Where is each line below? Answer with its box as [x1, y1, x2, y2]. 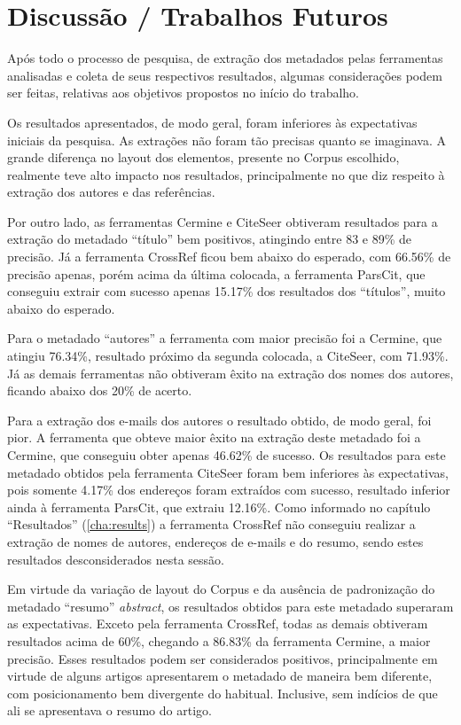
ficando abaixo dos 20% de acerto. [7, 381, 192, 400]
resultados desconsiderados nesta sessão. [7, 550, 224, 568]
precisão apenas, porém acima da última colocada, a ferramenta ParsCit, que [7, 264, 426, 283]
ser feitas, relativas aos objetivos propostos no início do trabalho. [7, 83, 359, 102]
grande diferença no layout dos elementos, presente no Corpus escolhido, [7, 148, 400, 167]
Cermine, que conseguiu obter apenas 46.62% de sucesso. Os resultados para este [7, 446, 446, 464]
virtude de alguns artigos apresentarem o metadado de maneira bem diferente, [7, 667, 433, 685]
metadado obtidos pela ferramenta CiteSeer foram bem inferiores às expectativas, [7, 463, 449, 481]
